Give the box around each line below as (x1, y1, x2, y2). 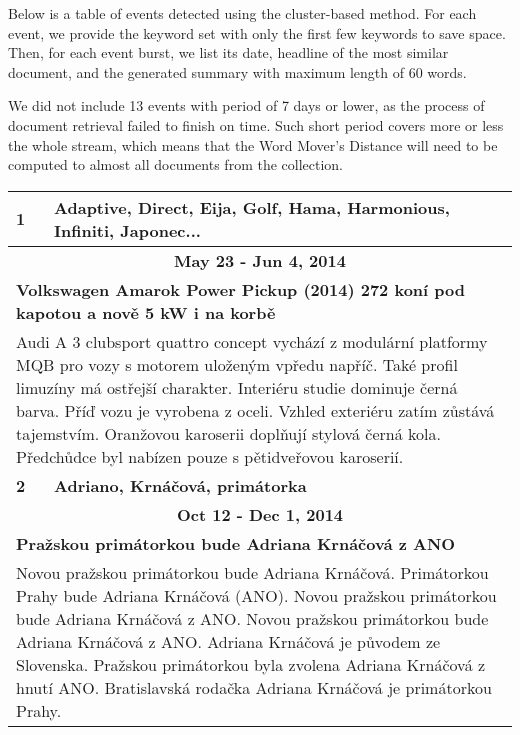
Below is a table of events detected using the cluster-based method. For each (8, 3, 477, 23)
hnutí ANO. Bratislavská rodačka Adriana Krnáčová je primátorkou (16, 675, 492, 699)
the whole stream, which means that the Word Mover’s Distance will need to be (8, 134, 498, 155)
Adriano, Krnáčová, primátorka (54, 473, 307, 497)
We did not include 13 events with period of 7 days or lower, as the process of (8, 95, 485, 116)
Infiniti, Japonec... (54, 218, 201, 242)
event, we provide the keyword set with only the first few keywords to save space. (8, 22, 506, 43)
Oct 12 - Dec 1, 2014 (176, 502, 344, 526)
